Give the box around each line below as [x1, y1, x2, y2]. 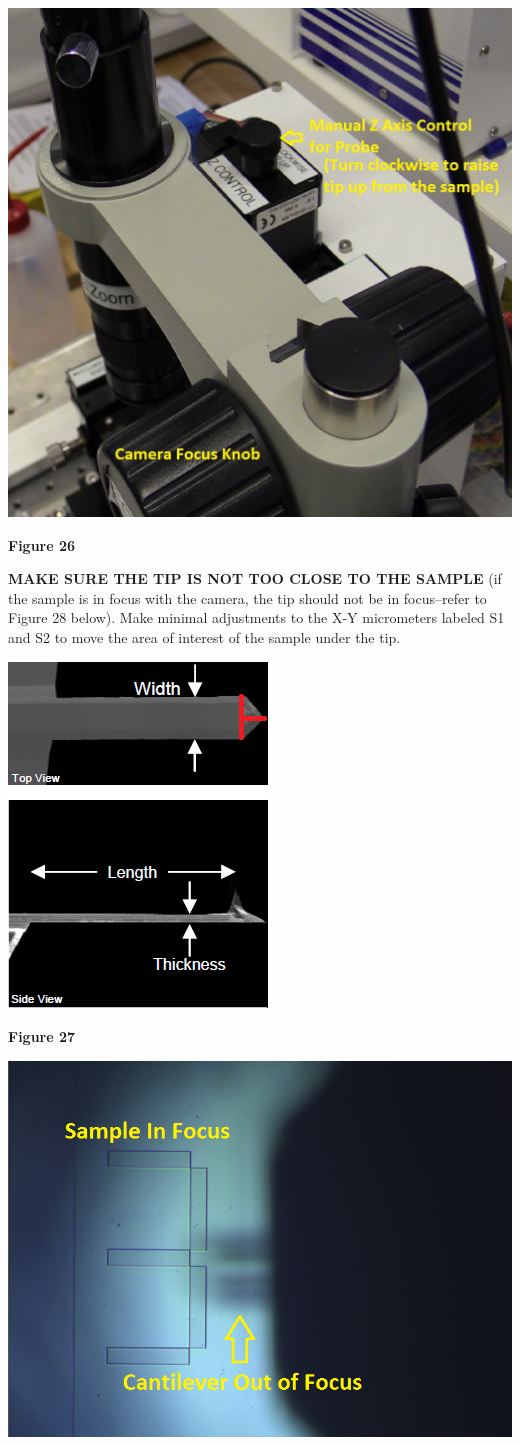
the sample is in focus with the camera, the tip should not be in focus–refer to [8, 587, 487, 608]
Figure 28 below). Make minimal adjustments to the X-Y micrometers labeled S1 [8, 607, 505, 628]
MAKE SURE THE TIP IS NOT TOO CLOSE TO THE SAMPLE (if [8, 568, 502, 589]
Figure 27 [8, 1026, 76, 1047]
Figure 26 [8, 534, 76, 555]
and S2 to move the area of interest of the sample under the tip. [8, 626, 401, 647]
